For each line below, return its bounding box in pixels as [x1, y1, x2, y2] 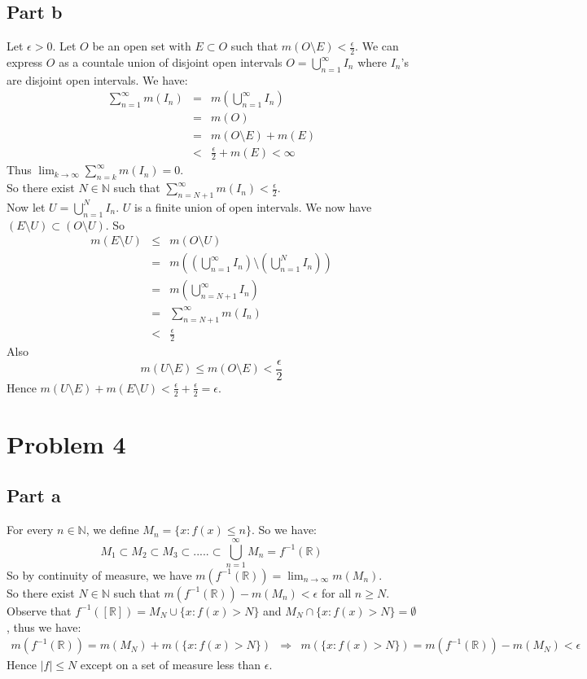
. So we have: [251, 521, 317, 538]
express [7, 54, 43, 71]
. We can [355, 37, 399, 55]
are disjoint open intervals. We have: [7, 71, 188, 88]
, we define [85, 521, 139, 538]
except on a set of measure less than [80, 656, 261, 673]
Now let [7, 198, 46, 215]
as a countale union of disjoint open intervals [59, 54, 283, 71]
